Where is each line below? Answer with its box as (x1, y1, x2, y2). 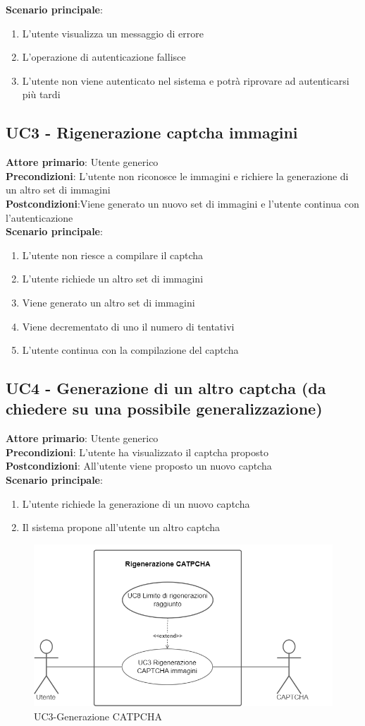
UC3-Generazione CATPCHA (34, 708, 162, 723)
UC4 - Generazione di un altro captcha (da (6, 377, 326, 399)
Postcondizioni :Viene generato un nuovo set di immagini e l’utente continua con (6, 196, 359, 210)
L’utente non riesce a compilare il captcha (22, 247, 204, 262)
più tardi (22, 87, 61, 102)
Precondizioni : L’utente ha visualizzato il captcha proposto (6, 444, 268, 459)
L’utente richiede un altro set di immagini (22, 271, 204, 286)
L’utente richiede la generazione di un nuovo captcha (22, 496, 250, 511)
